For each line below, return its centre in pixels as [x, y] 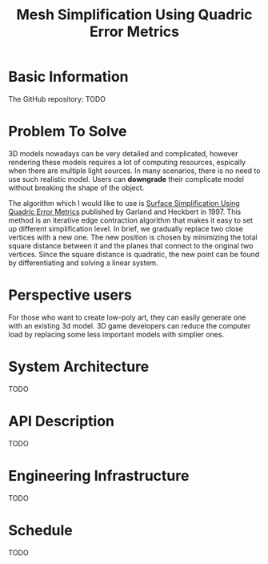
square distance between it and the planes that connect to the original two [131, 245]
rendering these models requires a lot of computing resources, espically [127, 162]
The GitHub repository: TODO [57, 99]
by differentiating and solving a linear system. [83, 263]
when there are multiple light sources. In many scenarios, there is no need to [134, 171]
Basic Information [69, 77]
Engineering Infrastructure [99, 475]
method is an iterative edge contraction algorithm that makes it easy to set [131, 220]
